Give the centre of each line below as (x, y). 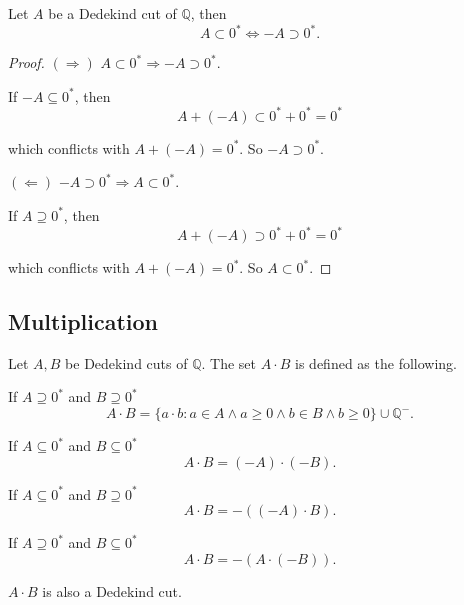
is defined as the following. (376, 362)
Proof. (26, 62)
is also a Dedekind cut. (112, 590)
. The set (229, 362)
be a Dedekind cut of (112, 13)
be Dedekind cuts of (126, 362)
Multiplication (83, 321)
